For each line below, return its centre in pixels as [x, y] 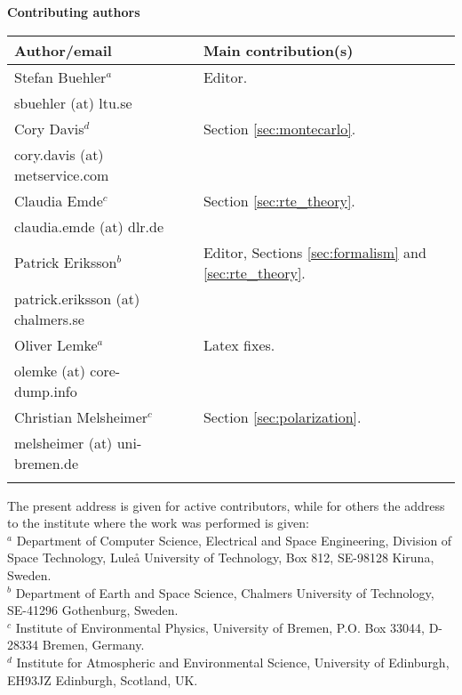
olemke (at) [50, 370]
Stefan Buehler [60, 77]
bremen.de [47, 463]
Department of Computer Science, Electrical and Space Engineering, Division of [234, 540]
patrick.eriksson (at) [77, 298]
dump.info [46, 391]
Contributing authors [74, 12]
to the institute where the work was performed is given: [158, 523]
